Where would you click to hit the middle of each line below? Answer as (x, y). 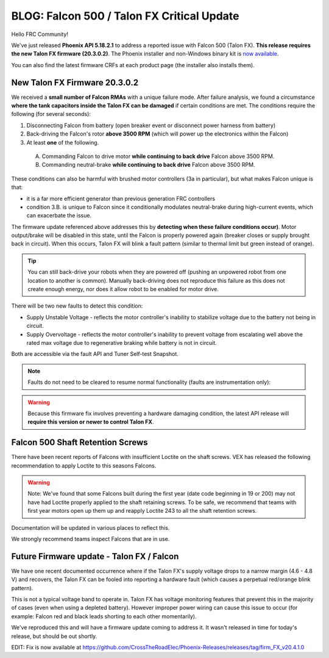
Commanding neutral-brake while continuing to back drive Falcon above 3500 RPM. (148, 165)
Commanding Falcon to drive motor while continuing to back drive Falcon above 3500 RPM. (158, 156)
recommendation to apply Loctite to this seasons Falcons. (84, 465)
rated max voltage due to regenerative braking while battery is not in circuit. (122, 343)
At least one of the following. (63, 142)
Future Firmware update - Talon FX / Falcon (95, 556)
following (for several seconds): (51, 114)
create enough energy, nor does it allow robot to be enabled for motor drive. (123, 289)
